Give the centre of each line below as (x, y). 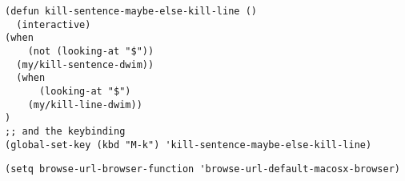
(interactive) (54, 24)
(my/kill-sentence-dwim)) (85, 64)
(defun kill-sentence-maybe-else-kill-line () (131, 11)
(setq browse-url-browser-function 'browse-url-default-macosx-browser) (202, 169)
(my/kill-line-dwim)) (85, 105)
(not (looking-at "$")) (91, 51)
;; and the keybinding (65, 131)
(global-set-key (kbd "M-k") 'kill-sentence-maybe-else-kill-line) (188, 145)
